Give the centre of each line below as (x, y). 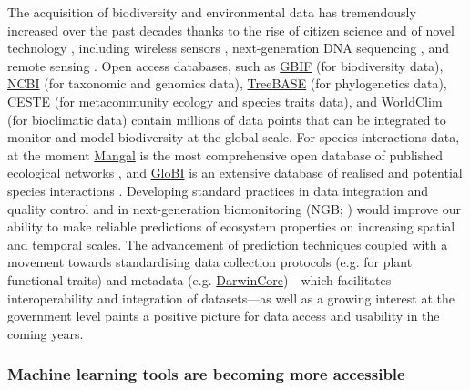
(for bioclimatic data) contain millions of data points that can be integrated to (227, 119)
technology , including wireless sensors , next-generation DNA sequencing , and (228, 48)
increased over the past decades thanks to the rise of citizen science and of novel (231, 30)
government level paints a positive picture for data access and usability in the (224, 316)
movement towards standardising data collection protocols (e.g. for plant (210, 262)
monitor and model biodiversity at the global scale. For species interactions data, (234, 137)
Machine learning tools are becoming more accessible (206, 374)
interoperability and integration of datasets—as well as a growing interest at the (231, 298)
